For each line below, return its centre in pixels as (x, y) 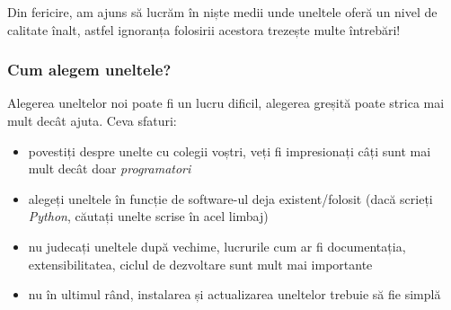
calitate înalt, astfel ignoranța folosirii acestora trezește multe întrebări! (204, 29)
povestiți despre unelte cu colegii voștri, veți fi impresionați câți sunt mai (230, 151)
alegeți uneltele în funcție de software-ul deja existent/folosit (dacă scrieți (230, 198)
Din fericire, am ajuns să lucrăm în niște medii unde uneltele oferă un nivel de (222, 12)
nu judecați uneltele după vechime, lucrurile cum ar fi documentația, (217, 246)
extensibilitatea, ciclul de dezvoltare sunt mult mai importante (200, 264)
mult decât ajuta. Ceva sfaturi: (92, 120)
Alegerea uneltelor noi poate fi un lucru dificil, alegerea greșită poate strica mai (226, 103)
